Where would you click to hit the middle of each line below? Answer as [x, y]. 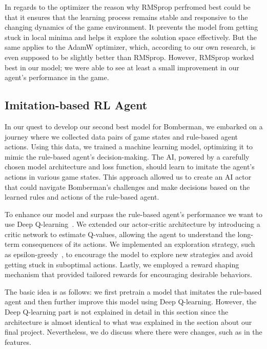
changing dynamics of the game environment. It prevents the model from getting [131, 27]
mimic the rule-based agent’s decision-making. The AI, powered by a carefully [127, 156]
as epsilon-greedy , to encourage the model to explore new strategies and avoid [129, 254]
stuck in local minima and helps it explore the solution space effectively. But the [131, 37]
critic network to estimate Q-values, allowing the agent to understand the [120, 234]
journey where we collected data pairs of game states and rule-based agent [121, 136]
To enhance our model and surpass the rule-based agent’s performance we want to [133, 214]
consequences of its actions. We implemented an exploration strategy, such [138, 244]
